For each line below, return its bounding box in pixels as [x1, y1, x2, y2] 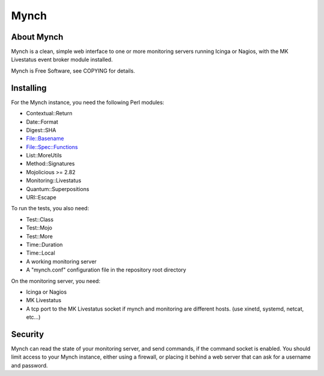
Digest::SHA [26, 126, 56, 133]
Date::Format [26, 118, 58, 126]
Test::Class [26, 216, 54, 223]
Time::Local [26, 249, 55, 256]
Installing [11, 83, 47, 93]
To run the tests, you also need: [11, 205, 89, 212]
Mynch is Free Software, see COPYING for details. [11, 67, 135, 74]
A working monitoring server [26, 258, 97, 265]
